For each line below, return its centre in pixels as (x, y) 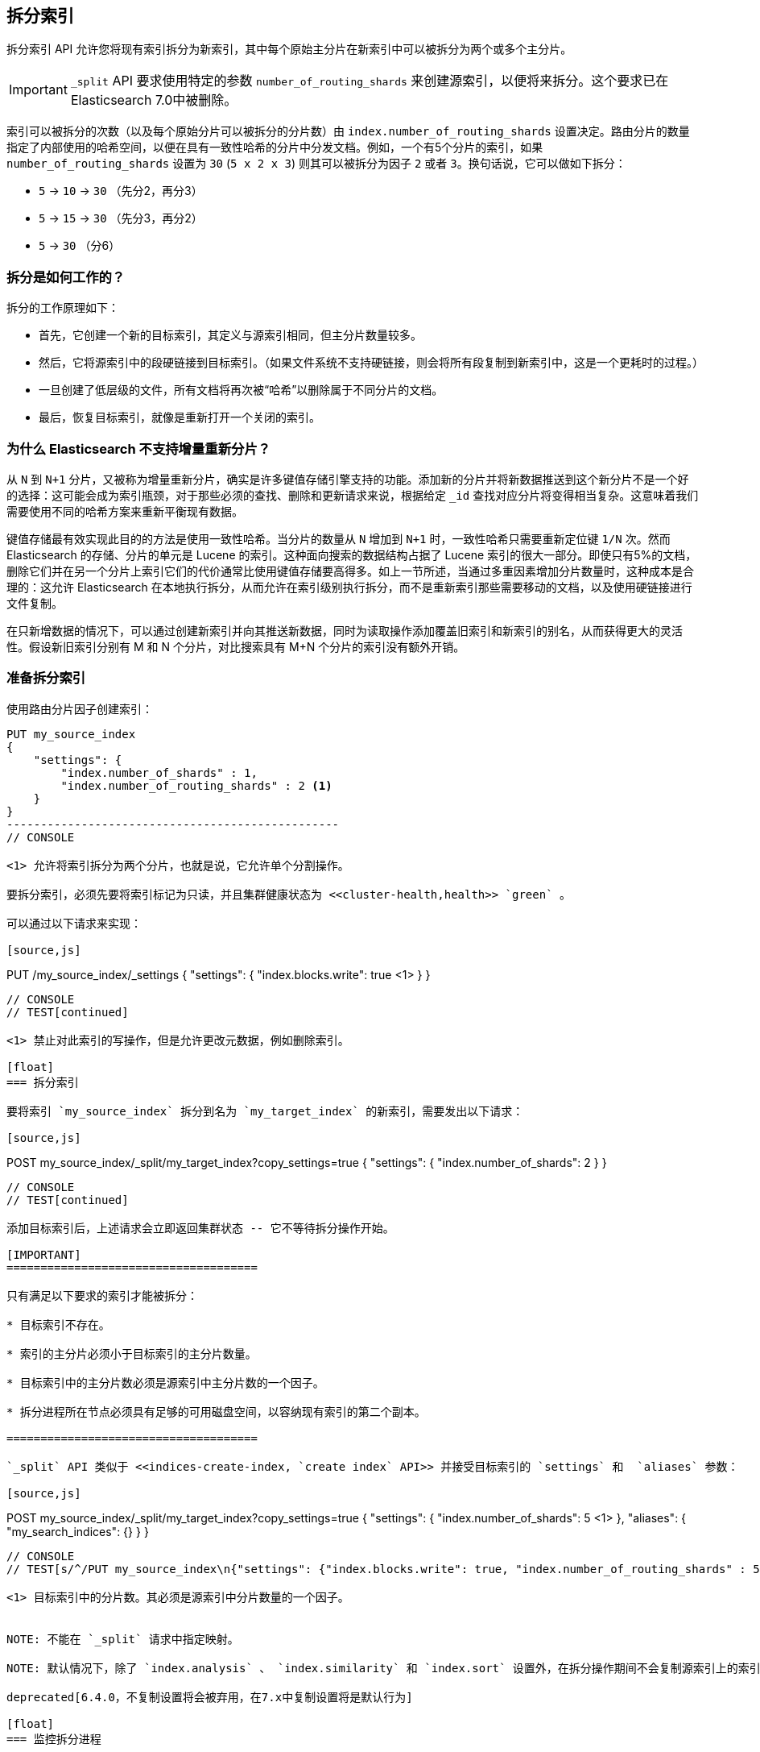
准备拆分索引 (46, 678)
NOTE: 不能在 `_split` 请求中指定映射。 (123, 1639)
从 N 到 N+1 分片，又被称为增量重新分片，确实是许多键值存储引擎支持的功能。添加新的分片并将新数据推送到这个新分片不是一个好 (348, 479)
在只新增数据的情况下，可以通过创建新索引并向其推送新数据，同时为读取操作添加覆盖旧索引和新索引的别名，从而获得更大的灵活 (345, 630)
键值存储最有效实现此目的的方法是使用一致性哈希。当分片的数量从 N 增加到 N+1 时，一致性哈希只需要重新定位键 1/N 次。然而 (339, 538)
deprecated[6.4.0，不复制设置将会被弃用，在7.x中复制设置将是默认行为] (210, 1697)
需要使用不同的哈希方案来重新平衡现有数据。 (125, 511)
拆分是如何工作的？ (66, 277)
